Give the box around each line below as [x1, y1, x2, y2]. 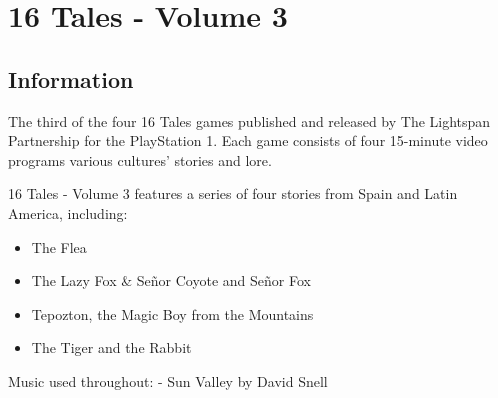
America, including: [8, 202, 128, 223]
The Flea [31, 236, 87, 257]
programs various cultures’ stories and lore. [8, 149, 272, 170]
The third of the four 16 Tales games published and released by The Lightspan [8, 110, 491, 131]
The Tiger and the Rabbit [31, 337, 192, 358]
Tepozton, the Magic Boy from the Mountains [31, 303, 314, 324]
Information [8, 63, 134, 94]
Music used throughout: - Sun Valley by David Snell [8, 370, 328, 391]
